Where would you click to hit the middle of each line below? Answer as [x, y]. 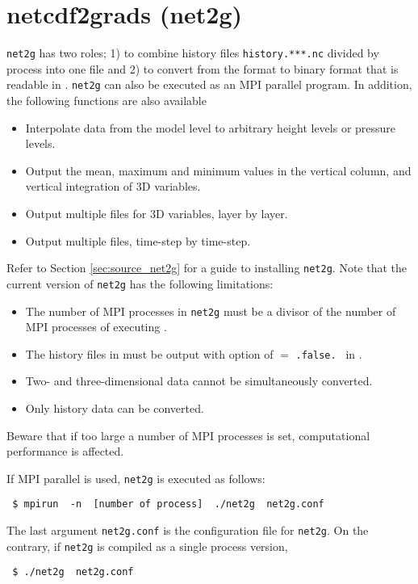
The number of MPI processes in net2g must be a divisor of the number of [211, 311]
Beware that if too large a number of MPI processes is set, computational [188, 435]
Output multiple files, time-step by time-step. [138, 240]
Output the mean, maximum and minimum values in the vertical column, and [218, 170]
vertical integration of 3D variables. [113, 186]
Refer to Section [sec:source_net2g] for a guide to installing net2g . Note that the [207, 268]
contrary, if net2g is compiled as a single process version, [147, 546]
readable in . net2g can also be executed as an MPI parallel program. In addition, [209, 84]
